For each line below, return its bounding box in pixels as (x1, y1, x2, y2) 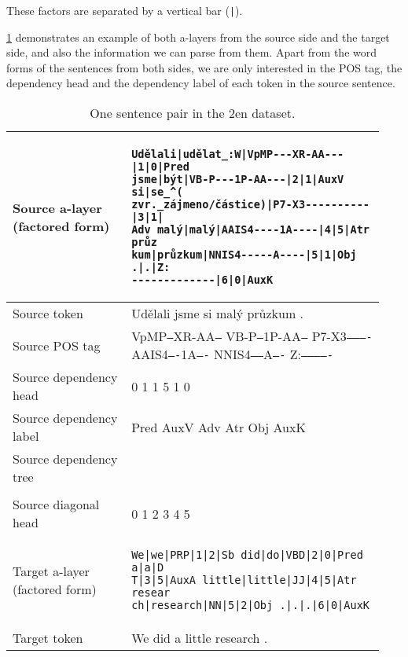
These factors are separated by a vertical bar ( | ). (6, 2, 243, 18)
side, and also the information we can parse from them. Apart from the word (6, 44, 377, 61)
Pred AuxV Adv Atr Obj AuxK (131, 417, 306, 436)
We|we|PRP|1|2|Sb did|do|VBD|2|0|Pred (131, 549, 363, 562)
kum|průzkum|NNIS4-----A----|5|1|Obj (131, 248, 357, 262)
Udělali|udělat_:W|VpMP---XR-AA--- (131, 148, 344, 161)
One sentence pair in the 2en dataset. (90, 104, 296, 123)
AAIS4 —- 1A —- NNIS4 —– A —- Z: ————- (131, 345, 333, 364)
